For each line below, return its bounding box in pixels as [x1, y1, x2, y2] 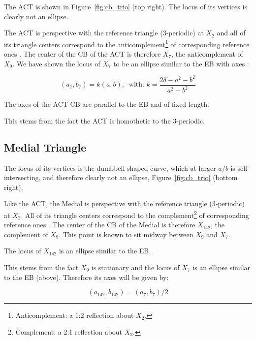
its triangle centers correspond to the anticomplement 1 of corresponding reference [4, 37, 250, 49]
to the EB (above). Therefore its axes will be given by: [4, 272, 169, 282]
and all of [217, 28, 246, 38]
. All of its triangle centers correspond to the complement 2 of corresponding [21, 208, 249, 220]
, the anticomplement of [171, 49, 243, 59]
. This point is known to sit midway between [59, 229, 193, 239]
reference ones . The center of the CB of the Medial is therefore [4, 219, 195, 230]
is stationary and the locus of [91, 262, 180, 272]
